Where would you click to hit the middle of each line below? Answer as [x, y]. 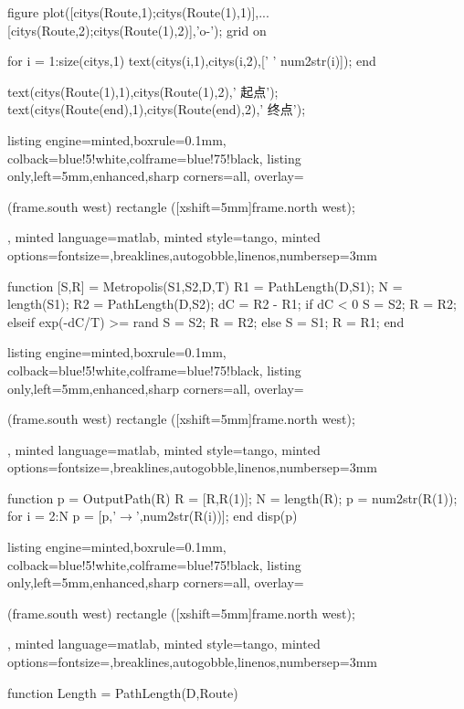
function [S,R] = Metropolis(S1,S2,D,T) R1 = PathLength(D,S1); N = [205, 286]
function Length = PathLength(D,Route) [123, 692]
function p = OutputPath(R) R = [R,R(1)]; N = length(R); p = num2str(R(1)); [232, 497]
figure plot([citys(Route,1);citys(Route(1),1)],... [138, 12]
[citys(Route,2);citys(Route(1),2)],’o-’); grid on [137, 30]
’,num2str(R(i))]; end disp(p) [216, 516]
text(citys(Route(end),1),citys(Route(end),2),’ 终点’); [157, 109]
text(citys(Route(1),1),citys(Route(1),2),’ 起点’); [143, 91]
